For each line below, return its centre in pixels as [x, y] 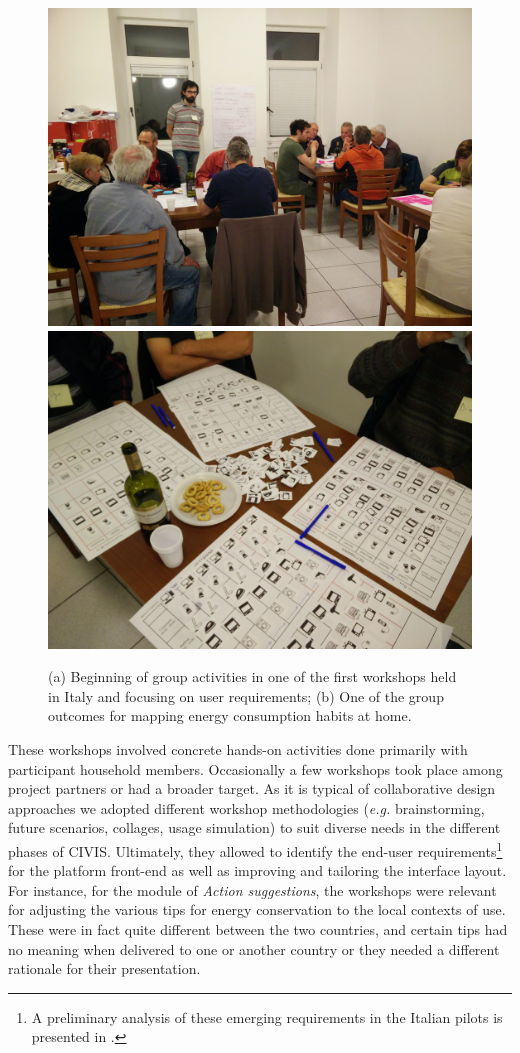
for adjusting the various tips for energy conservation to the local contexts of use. [257, 909]
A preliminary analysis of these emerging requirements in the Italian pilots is [267, 1016]
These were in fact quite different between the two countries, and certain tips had [258, 928]
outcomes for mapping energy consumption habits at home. [230, 715]
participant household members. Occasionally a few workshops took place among [255, 768]
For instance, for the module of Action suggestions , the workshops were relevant [252, 889]
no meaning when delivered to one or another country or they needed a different [254, 948]
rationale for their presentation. [104, 968]
